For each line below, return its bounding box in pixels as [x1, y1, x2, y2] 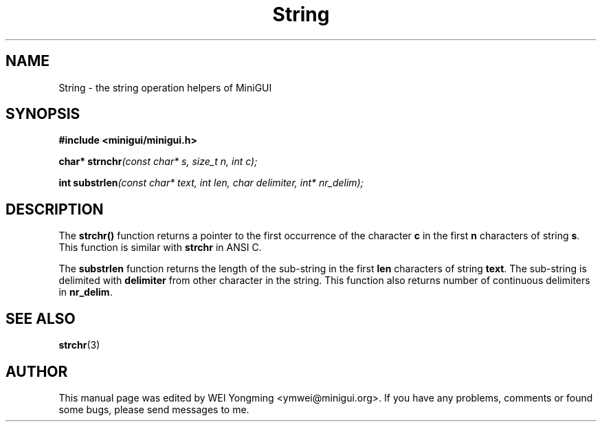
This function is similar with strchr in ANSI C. [58, 241, 262, 254]
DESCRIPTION [5, 200, 104, 218]
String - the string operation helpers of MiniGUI [58, 81, 272, 94]
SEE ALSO [5, 309, 76, 327]
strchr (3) [58, 339, 100, 351]
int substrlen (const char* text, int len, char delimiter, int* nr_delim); [58, 177, 364, 189]
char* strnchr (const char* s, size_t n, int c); [58, 155, 258, 168]
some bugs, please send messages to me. [58, 403, 249, 415]
